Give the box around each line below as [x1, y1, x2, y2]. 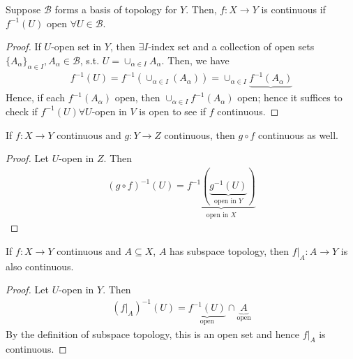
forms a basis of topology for [54, 2, 177, 16]
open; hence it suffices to [237, 90, 343, 105]
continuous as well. [258, 127, 338, 142]
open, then [114, 90, 160, 105]
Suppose [6, 2, 41, 16]
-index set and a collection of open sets [148, 39, 315, 54]
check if [6, 103, 38, 118]
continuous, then [164, 127, 235, 142]
